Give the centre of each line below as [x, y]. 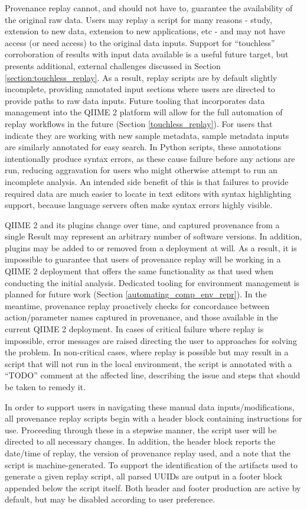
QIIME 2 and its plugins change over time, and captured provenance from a [142, 224]
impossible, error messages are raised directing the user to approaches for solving [151, 340]
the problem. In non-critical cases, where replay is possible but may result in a [147, 352]
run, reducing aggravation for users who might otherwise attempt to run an [141, 170]
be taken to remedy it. [45, 387]
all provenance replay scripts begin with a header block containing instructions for [153, 418]
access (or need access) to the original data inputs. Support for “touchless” [140, 42]
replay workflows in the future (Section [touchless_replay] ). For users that [139, 123]
